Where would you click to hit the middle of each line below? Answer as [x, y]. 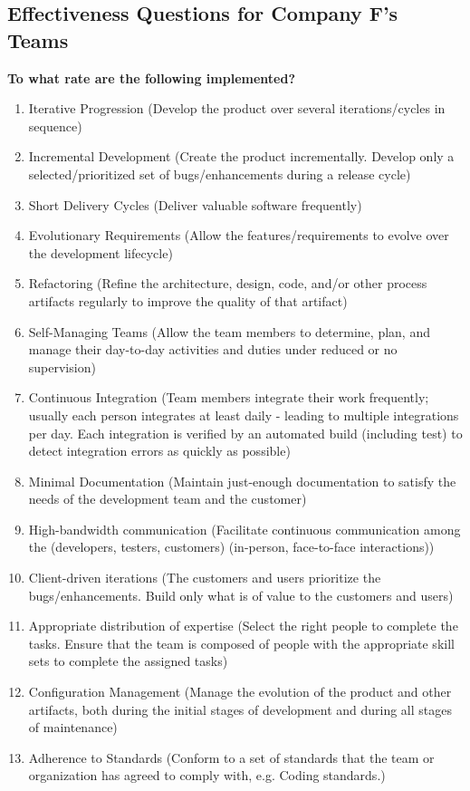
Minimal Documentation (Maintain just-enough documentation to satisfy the [242, 481]
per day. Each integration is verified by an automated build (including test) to [245, 433]
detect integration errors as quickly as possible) [159, 451]
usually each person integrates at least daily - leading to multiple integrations [244, 415]
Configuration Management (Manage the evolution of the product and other [240, 692]
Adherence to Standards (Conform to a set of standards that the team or [231, 757]
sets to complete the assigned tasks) [128, 661]
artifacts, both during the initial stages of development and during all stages [240, 709]
